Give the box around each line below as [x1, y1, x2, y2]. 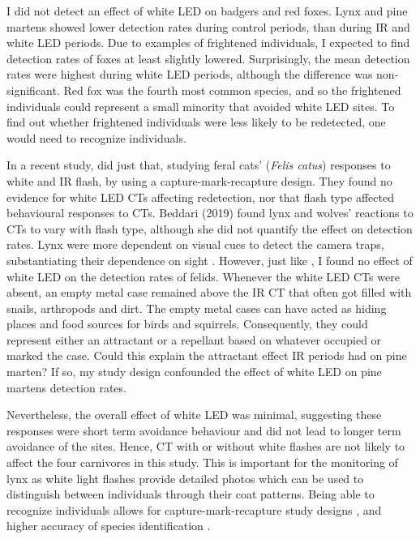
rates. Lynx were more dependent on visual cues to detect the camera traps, [6, 236, 384, 253]
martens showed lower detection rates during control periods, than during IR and [6, 18, 410, 35]
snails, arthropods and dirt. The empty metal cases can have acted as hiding [6, 299, 387, 316]
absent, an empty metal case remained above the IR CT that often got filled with [6, 284, 412, 301]
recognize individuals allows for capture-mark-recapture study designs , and [6, 501, 382, 518]
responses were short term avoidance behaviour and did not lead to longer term [6, 421, 401, 438]
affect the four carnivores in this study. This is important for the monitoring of [6, 454, 398, 471]
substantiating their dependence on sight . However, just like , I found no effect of [6, 251, 413, 268]
